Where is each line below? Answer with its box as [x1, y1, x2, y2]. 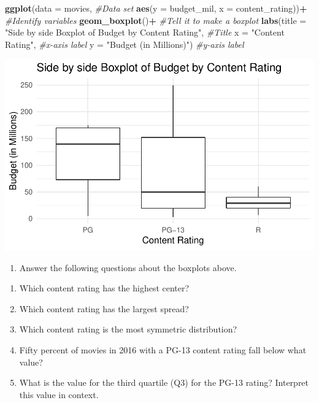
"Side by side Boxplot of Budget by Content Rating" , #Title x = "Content [5, 26, 285, 39]
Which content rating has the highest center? [19, 282, 190, 294]
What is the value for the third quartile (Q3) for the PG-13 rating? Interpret [19, 376, 309, 389]
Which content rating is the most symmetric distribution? [19, 323, 237, 336]
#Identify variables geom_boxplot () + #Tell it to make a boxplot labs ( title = [5, 13, 307, 26]
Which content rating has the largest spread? [19, 302, 189, 315]
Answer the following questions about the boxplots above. [19, 261, 237, 274]
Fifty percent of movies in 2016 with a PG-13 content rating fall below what [19, 344, 307, 356]
